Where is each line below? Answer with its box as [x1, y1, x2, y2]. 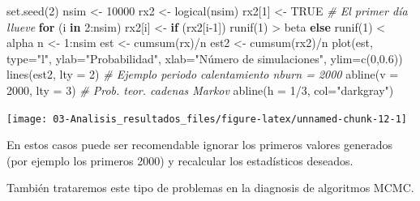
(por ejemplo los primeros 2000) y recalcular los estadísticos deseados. [6, 152, 354, 169]
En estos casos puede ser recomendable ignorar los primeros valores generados [6, 136, 392, 153]
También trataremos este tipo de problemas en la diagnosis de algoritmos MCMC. [6, 179, 414, 196]
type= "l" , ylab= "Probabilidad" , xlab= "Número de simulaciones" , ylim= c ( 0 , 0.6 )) [6, 49, 403, 66]
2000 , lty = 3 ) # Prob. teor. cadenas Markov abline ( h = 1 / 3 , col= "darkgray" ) [6, 81, 394, 98]
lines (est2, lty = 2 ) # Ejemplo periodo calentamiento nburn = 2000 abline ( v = [6, 66, 399, 83]
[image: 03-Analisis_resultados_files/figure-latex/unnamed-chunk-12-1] [6, 113, 407, 125]
